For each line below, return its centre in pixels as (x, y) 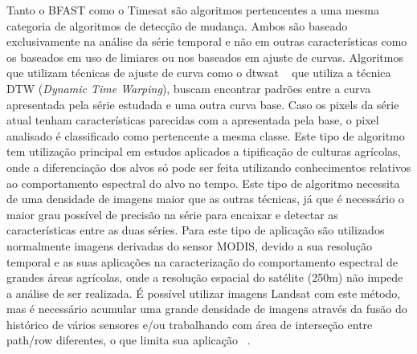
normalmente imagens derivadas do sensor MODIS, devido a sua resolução (190, 245)
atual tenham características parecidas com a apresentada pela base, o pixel (193, 120)
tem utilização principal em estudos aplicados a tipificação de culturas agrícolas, (204, 151)
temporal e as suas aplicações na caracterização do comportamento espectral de (202, 261)
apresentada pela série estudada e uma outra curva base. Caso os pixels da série (203, 104)
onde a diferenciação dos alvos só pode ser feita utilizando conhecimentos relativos (209, 167)
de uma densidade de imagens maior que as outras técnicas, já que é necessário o (205, 199)
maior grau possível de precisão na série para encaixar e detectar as (172, 214)
